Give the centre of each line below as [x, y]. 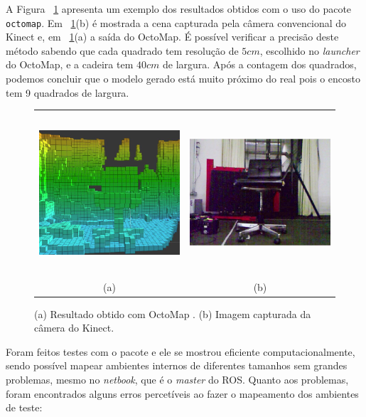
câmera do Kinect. [74, 328]
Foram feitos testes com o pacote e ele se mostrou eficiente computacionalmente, [181, 351]
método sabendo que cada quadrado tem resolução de [122, 50]
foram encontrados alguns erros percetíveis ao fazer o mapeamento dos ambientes [182, 393]
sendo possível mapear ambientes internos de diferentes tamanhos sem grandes [177, 365]
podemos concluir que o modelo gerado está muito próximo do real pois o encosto [183, 79]
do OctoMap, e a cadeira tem [70, 64]
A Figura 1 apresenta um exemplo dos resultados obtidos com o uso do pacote [179, 9]
